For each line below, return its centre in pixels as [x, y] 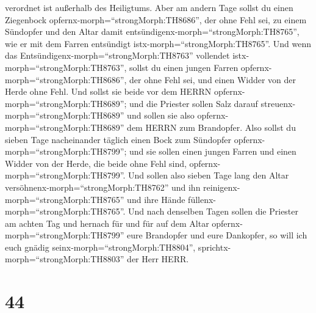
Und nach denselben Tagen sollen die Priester [214, 211]
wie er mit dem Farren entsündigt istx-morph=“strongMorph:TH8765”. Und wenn [158, 43]
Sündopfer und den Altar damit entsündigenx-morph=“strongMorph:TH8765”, [152, 31]
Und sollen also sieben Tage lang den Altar [209, 175]
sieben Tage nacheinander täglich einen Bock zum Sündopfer [118, 139]
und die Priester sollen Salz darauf [194, 103]
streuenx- [278, 103]
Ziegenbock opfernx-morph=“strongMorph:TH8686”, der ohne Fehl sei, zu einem [156, 19]
